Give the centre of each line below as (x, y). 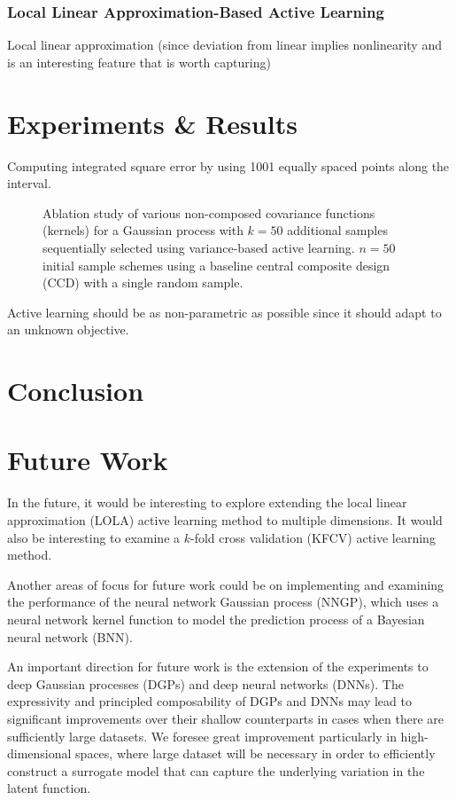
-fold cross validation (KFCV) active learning (313, 537)
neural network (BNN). (70, 636)
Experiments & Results (152, 123)
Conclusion (76, 391)
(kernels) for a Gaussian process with (143, 230)
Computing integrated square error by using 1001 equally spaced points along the (228, 165)
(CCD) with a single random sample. (143, 282)
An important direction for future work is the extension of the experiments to (218, 667)
